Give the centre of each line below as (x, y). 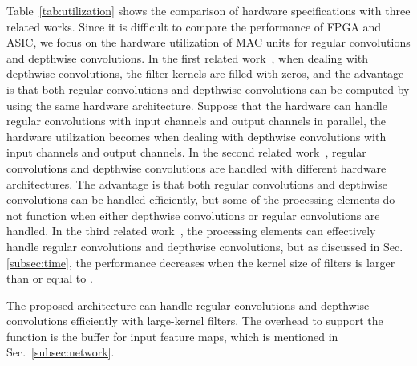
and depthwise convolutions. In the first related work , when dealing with (188, 57)
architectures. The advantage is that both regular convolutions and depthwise (197, 183)
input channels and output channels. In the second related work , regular (186, 152)
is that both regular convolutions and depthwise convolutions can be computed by (208, 89)
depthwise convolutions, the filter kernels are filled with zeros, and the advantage (205, 73)
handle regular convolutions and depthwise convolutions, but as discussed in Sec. (205, 246)
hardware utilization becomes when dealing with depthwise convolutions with (196, 136)
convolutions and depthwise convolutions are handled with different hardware (196, 167)
